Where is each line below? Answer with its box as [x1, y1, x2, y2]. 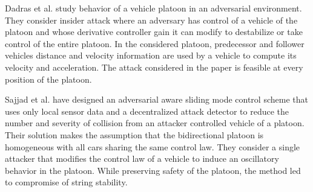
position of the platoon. [5, 72, 92, 85]
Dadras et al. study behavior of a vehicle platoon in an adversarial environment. [5, 2, 302, 14]
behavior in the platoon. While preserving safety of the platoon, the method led [5, 164, 301, 176]
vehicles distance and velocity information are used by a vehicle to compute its [5, 49, 297, 62]
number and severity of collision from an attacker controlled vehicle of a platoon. [5, 117, 305, 129]
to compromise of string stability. [5, 176, 128, 188]
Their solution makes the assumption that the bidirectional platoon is [5, 128, 264, 141]
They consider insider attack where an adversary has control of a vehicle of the [5, 13, 298, 26]
